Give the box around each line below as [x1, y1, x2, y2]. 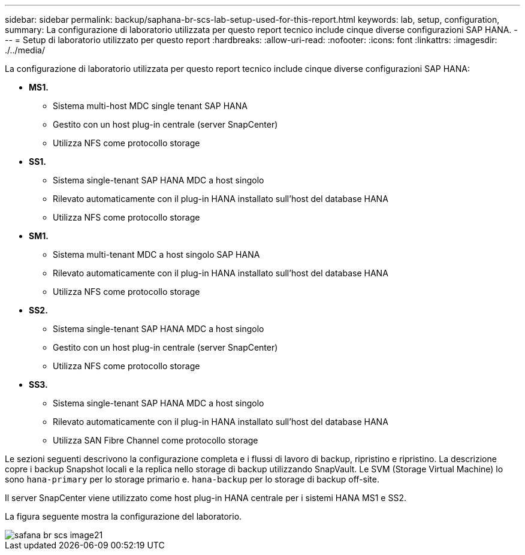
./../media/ [5, 45, 45, 55]
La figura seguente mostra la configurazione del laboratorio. [5, 511, 242, 521]
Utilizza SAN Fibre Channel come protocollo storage [53, 435, 258, 445]
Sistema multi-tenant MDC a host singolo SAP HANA [53, 249, 260, 260]
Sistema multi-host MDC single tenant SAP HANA [53, 101, 248, 111]
